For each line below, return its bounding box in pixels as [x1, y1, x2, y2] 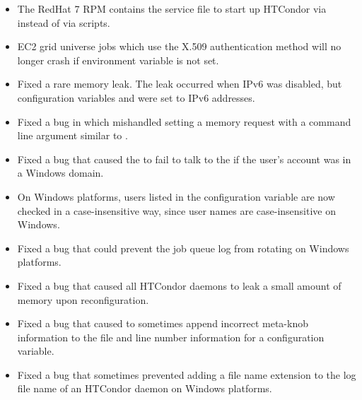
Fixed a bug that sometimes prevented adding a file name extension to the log [17, 367, 356, 382]
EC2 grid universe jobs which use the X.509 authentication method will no [17, 39, 341, 54]
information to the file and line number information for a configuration [17, 329, 325, 344]
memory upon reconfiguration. [17, 292, 149, 307]
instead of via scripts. [17, 15, 110, 30]
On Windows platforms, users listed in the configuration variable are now [17, 189, 335, 204]
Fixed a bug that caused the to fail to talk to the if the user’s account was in [17, 151, 351, 166]
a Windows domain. [17, 165, 104, 180]
